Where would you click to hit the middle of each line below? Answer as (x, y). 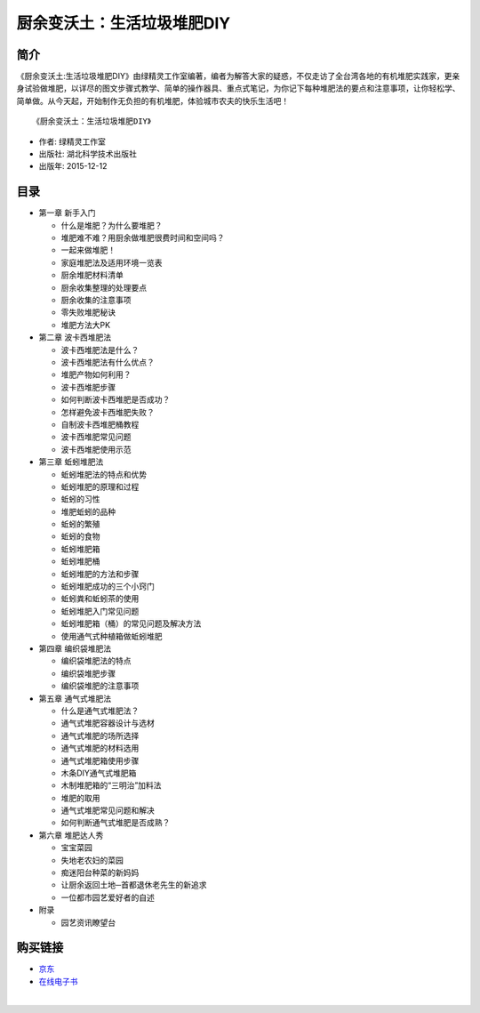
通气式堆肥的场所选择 (100, 736)
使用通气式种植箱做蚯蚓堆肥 (112, 636)
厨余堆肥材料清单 (92, 275)
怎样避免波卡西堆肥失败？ (108, 412)
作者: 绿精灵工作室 (72, 141)
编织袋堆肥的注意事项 (100, 686)
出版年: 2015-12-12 (73, 166)
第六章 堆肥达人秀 (71, 835)
